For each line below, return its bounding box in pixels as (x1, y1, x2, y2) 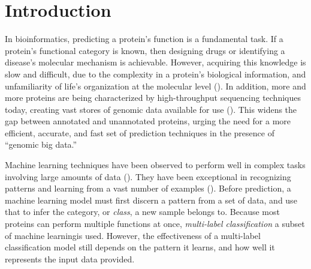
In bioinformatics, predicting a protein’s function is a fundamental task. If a (5, 32, 283, 45)
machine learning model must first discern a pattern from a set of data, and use (5, 193, 297, 206)
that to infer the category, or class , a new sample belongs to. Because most (5, 205, 280, 218)
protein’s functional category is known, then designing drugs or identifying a (5, 44, 285, 56)
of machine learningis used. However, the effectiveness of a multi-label (5, 229, 261, 241)
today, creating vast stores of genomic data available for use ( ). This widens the (5, 103, 297, 115)
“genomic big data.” (5, 138, 77, 151)
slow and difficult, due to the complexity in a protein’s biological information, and (5, 67, 306, 80)
